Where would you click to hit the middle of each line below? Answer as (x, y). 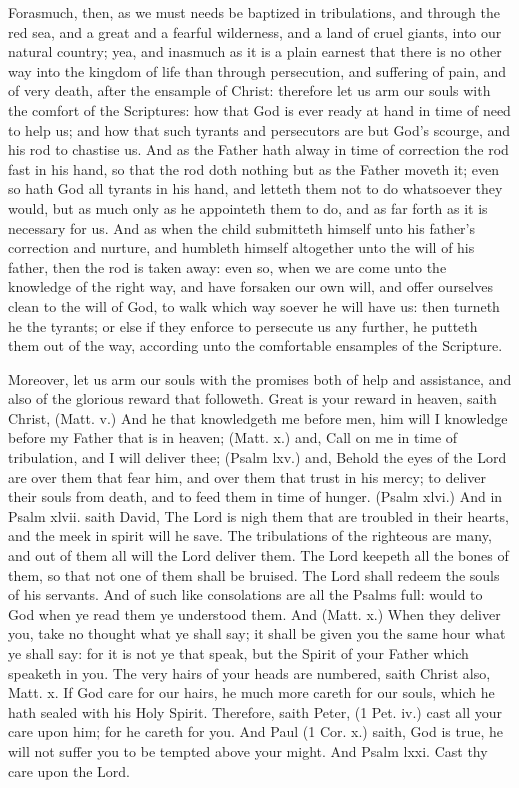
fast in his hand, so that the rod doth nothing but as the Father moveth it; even (254, 168)
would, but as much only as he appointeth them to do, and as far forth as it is (248, 207)
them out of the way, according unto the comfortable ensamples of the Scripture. (255, 345)
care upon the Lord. (69, 770)
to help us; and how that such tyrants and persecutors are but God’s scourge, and (259, 129)
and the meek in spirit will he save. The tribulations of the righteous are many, (250, 535)
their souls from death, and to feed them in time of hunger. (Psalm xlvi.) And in (255, 496)
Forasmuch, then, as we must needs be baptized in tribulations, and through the (254, 12)
